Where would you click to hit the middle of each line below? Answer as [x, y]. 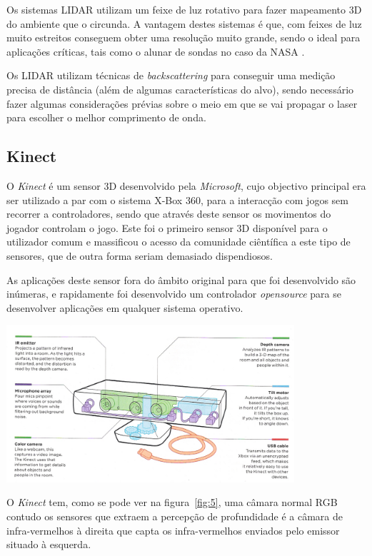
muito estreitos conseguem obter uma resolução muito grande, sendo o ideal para [184, 37]
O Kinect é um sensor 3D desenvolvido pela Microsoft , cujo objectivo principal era [186, 185]
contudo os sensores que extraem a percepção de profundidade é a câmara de [175, 516]
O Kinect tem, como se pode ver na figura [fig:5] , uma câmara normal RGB [172, 502]
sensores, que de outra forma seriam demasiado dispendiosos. [140, 255]
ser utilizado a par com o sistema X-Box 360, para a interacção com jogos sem [177, 199]
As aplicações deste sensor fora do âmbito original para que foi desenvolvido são [181, 279]
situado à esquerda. [49, 544]
